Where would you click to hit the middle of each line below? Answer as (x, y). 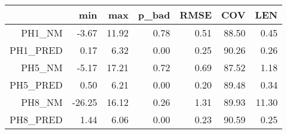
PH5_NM (42, 67)
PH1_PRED (36, 50)
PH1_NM (42, 33)
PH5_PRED (36, 85)
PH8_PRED (36, 119)
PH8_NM (42, 102)
